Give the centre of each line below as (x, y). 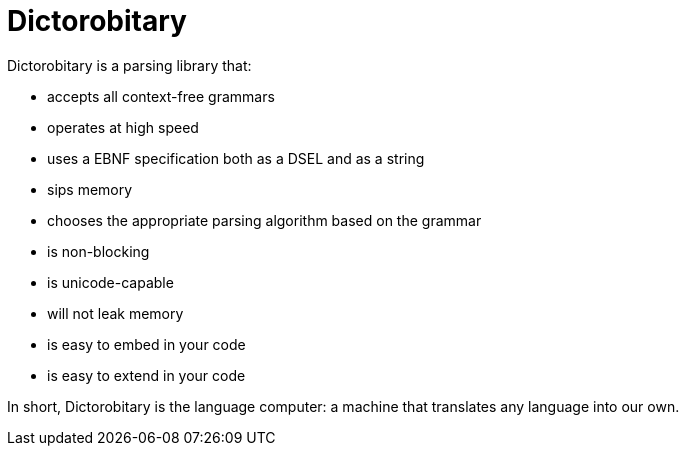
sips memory (90, 189)
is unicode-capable (110, 282)
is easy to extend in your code (146, 375)
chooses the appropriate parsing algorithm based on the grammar (264, 220)
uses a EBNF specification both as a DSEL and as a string (236, 158)
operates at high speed (123, 127)
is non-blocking (98, 251)
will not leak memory (115, 313)
